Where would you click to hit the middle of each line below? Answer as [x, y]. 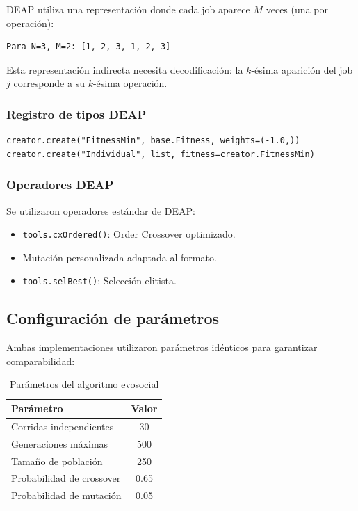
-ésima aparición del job [302, 69]
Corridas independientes [63, 426]
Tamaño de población [57, 461]
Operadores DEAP [60, 185]
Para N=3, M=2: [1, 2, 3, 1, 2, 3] [89, 47]
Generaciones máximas [60, 443]
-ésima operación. [130, 83]
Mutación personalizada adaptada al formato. [120, 257]
